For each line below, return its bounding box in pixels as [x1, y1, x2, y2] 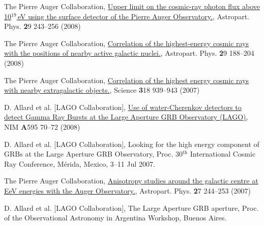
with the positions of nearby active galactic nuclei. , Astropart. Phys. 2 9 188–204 [4, 48, 254, 58]
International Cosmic [190, 148, 256, 159]
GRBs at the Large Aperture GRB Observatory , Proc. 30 [4, 148, 183, 159]
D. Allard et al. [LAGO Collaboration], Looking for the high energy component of [4, 138, 259, 149]
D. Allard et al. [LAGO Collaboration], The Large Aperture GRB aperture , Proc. [4, 202, 259, 213]
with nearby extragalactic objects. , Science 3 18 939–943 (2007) [4, 85, 200, 95]
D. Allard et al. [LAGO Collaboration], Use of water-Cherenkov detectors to [4, 101, 242, 112]
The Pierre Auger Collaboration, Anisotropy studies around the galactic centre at [4, 175, 258, 186]
